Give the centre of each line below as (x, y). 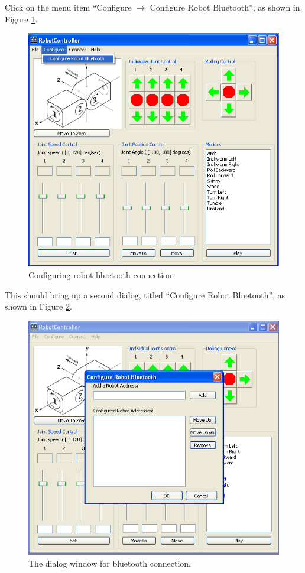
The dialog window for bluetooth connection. (110, 563)
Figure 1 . (21, 19)
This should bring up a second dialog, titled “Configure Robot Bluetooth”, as (145, 294)
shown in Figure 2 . (38, 306)
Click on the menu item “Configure (68, 7)
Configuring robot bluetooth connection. (101, 274)
